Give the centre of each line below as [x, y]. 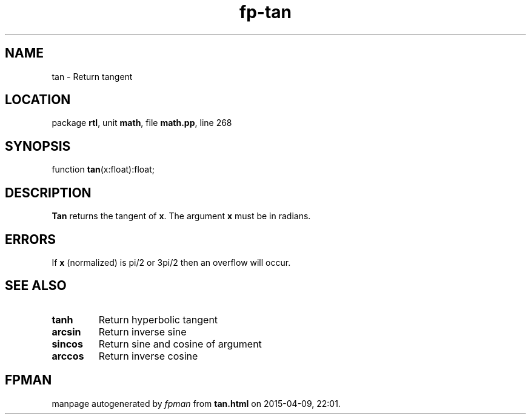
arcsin [66, 332]
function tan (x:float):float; [103, 170]
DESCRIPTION [48, 193]
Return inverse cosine [148, 356]
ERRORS [31, 239]
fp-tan [265, 12]
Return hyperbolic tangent [158, 319]
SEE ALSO [36, 286]
